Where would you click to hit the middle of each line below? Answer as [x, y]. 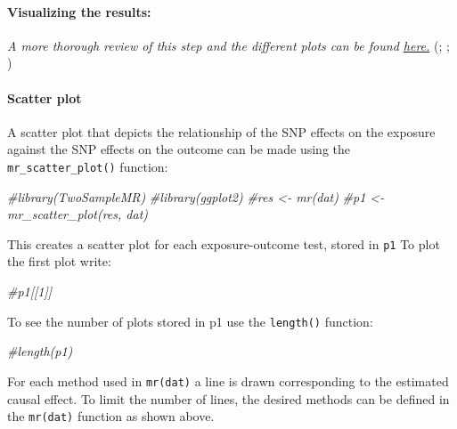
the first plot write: [59, 261]
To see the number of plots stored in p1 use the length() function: [190, 321]
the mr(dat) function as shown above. [111, 416]
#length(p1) [40, 351]
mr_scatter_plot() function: [88, 166]
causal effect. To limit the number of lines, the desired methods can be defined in [228, 398]
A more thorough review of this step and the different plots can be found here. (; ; [228, 45]
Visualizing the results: [79, 11]
